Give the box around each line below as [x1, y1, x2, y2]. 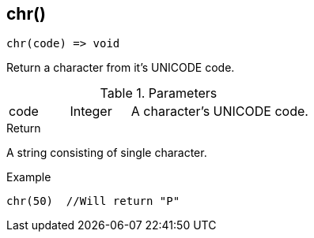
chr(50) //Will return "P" [6, 195, 180, 208]
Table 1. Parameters [100, 85, 218, 102]
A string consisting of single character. [6, 146, 207, 160]
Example [6, 170, 51, 184]
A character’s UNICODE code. [131, 103, 308, 120]
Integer [70, 103, 112, 120]
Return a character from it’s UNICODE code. [6, 61, 235, 75]
